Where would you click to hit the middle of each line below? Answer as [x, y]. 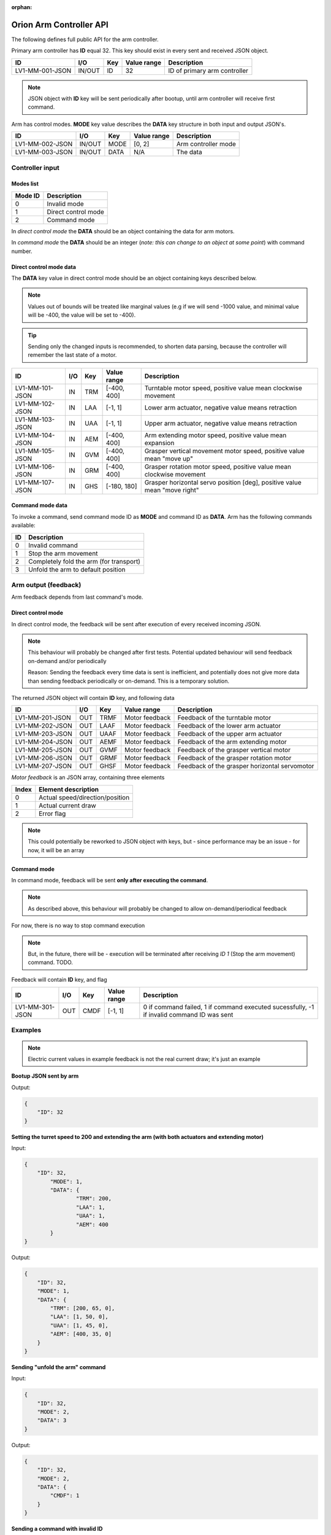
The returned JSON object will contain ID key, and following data [93, 698]
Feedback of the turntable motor [224, 718]
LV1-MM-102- [35, 403]
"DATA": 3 [52, 1420]
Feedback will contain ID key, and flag [59, 979]
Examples [26, 1030]
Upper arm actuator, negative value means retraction [221, 423]
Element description [69, 789]
